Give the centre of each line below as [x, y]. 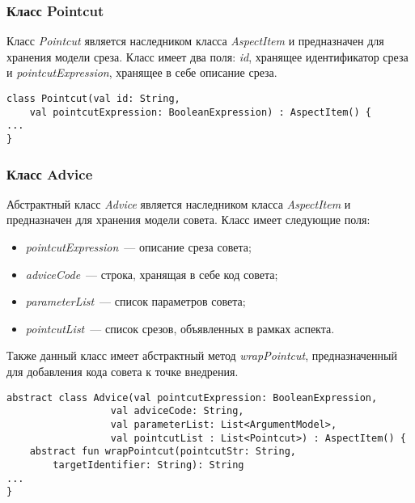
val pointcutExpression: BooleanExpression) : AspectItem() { [201, 112]
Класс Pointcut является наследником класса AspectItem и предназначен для [195, 41]
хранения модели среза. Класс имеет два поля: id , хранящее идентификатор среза [207, 56]
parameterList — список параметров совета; [136, 301]
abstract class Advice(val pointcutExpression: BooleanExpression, [192, 397]
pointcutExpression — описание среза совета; [138, 247]
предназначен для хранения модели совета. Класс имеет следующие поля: [188, 220]
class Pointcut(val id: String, [93, 99]
